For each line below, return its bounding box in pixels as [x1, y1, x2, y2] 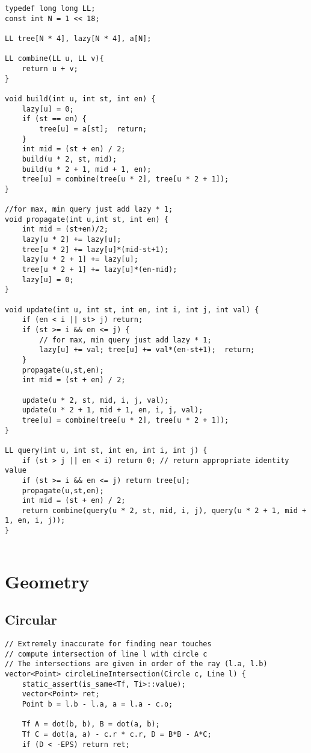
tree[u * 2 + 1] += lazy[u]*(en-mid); [22, 265, 177, 274]
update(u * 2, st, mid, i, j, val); [22, 395, 169, 405]
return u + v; [22, 64, 78, 73]
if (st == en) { [22, 115, 87, 124]
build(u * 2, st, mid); [22, 154, 117, 163]
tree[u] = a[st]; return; [39, 124, 147, 133]
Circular [5, 610, 57, 629]
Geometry [5, 569, 90, 593]
